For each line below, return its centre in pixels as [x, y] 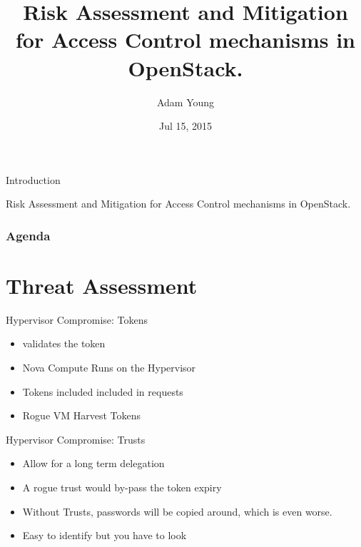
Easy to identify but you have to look [105, 535]
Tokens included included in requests [103, 391]
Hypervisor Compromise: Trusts [76, 439]
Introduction [33, 179]
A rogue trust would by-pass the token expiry [122, 487]
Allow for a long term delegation [93, 463]
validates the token [64, 343]
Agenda [28, 235]
